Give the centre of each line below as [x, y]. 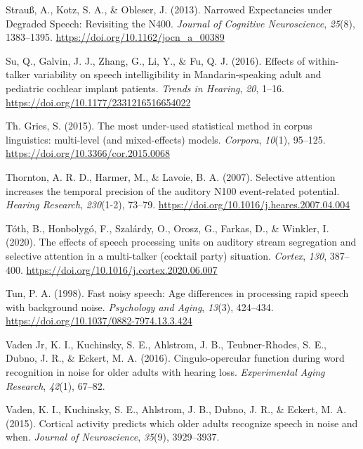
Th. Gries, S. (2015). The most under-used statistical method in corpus [159, 126]
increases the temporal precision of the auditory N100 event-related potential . [173, 190]
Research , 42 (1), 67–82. [55, 385]
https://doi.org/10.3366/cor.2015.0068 [88, 153]
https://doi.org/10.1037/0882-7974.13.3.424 [99, 321]
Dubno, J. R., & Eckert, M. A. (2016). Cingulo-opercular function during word [175, 358]
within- [323, 60]
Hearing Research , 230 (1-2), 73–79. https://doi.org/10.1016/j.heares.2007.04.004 [178, 204]
